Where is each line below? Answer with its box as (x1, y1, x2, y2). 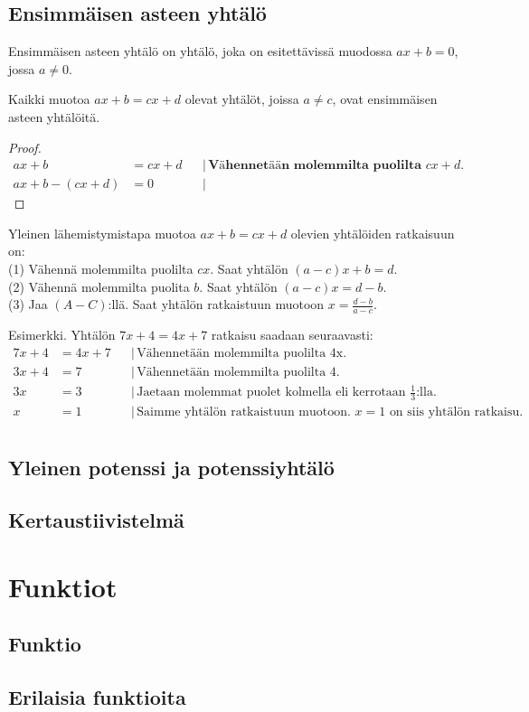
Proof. (8, 137, 42, 156)
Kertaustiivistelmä (8, 506, 184, 534)
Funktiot (8, 567, 118, 604)
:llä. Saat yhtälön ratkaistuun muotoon (108, 295, 325, 314)
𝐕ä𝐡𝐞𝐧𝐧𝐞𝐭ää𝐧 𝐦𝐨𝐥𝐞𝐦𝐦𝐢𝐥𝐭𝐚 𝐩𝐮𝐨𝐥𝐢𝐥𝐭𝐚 (208, 159, 422, 173)
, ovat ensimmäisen (332, 89, 438, 108)
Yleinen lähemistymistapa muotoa (8, 223, 196, 242)
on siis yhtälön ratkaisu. (389, 406, 524, 419)
